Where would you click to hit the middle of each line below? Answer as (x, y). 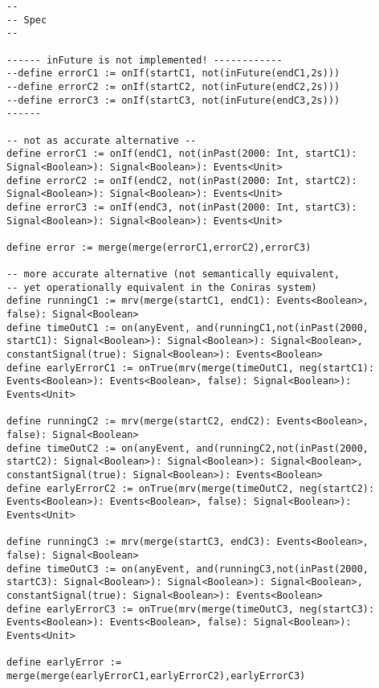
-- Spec (27, 20)
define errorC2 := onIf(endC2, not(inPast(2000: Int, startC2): (182, 180)
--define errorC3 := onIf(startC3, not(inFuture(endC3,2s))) (173, 100)
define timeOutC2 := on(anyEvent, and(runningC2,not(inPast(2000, (188, 448)
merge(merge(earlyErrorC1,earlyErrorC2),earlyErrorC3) (156, 676)
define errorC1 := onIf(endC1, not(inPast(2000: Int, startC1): (182, 154)
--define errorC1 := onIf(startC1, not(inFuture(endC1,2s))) (173, 74)
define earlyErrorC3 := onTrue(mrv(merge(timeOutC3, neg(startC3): (191, 609)
